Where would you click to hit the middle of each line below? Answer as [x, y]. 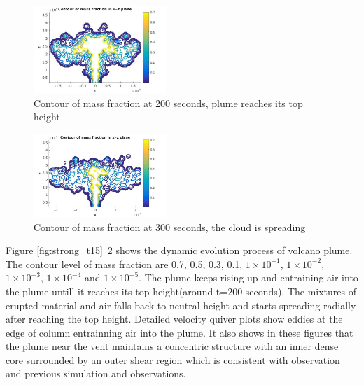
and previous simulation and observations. [96, 373]
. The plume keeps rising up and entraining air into [248, 278]
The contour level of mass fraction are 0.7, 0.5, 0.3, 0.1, [124, 264]
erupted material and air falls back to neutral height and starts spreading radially [181, 305]
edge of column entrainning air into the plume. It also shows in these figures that [180, 332]
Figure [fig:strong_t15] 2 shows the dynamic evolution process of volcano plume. [179, 250]
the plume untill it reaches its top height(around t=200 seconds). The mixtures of [181, 291]
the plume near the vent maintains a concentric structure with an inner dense [172, 346]
